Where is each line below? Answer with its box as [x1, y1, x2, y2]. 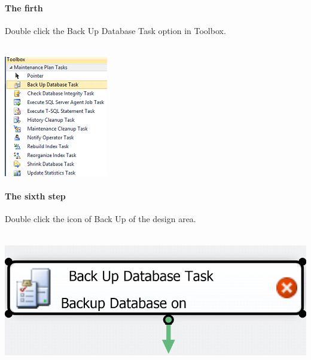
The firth [5, 1, 43, 14]
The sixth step [5, 190, 66, 202]
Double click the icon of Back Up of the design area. [5, 213, 196, 225]
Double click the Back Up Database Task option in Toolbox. [5, 24, 226, 36]
